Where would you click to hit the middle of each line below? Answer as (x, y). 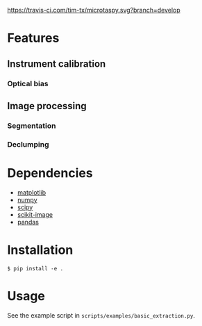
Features (33, 38)
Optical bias (28, 83)
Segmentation (32, 126)
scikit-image (35, 214)
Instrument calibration (57, 64)
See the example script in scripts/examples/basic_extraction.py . (101, 315)
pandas (28, 222)
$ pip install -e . (35, 268)
